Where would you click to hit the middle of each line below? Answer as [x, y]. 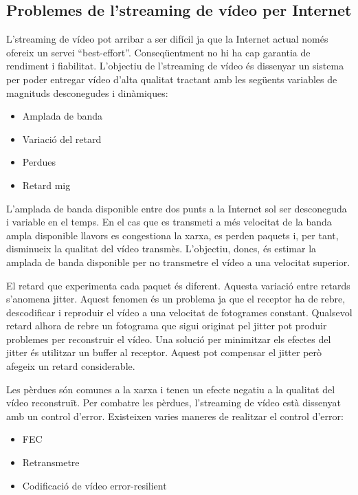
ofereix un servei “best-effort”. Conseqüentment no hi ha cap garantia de [158, 52]
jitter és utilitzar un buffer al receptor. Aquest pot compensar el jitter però [164, 352]
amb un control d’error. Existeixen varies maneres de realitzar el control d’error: [175, 416]
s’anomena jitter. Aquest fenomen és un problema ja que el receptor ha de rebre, [176, 299]
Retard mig [46, 185]
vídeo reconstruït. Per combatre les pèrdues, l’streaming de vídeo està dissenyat [174, 403]
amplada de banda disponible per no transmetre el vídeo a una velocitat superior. [178, 262]
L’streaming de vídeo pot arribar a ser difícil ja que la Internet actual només [167, 39]
